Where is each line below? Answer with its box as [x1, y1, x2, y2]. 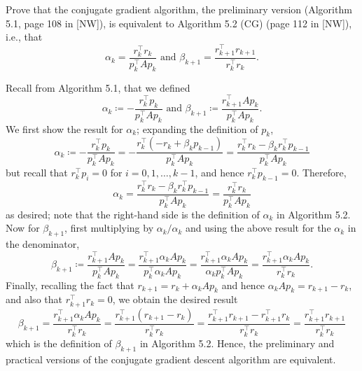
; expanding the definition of [137, 121, 258, 136]
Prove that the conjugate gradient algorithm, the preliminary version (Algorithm [6, 2, 352, 16]
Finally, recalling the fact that [6, 277, 134, 292]
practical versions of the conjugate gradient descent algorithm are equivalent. [6, 351, 336, 366]
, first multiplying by [64, 220, 154, 235]
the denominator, [6, 237, 80, 251]
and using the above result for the [186, 220, 331, 235]
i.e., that [6, 29, 43, 44]
